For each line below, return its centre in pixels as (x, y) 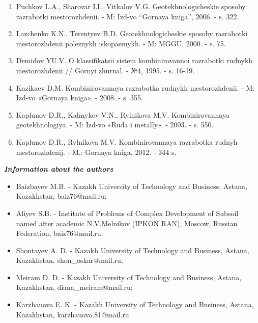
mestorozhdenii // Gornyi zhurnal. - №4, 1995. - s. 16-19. (105, 70)
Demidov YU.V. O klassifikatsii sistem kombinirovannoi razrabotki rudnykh (134, 60)
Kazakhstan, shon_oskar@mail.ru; (69, 260)
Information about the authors (59, 169)
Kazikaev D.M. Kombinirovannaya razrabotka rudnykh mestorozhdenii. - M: (135, 87)
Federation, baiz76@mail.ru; (60, 233)
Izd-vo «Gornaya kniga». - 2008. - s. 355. (79, 98)
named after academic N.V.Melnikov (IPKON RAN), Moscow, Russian (127, 223)
